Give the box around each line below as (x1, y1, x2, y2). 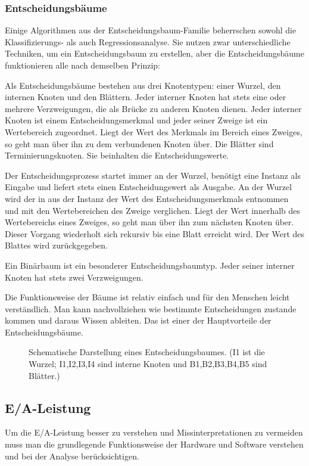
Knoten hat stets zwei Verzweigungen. (5, 271, 143, 283)
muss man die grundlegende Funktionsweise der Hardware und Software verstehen (5, 438, 304, 451)
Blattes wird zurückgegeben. (5, 239, 108, 251)
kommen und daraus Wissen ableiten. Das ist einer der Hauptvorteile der (5, 314, 271, 327)
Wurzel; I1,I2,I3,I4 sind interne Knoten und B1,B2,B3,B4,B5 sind (29, 358, 267, 370)
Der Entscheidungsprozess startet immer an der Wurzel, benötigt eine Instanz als (5, 169, 301, 181)
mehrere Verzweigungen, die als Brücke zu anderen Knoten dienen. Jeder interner (5, 102, 302, 114)
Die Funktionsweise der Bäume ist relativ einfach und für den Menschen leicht (5, 291, 290, 303)
